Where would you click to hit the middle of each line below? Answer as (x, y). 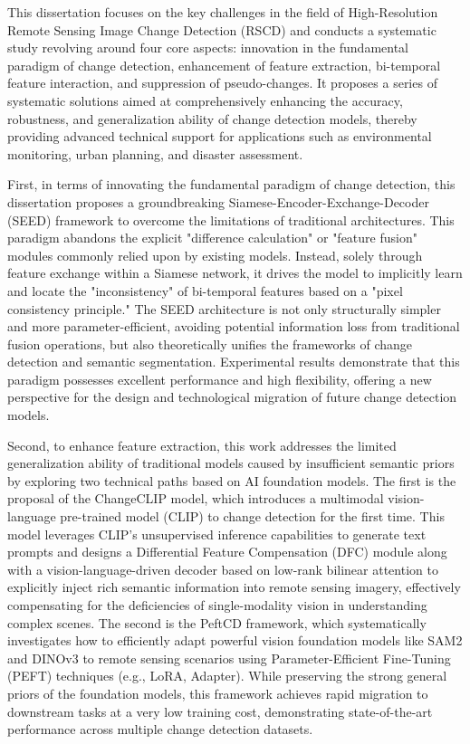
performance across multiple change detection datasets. (160, 729)
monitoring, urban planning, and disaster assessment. (155, 153)
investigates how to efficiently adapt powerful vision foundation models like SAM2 (235, 640)
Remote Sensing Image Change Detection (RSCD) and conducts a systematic (222, 29)
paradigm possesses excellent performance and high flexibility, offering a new (220, 379)
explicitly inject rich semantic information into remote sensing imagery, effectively (234, 587)
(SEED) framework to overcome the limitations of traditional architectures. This (231, 219)
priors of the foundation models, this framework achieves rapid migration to (218, 693)
